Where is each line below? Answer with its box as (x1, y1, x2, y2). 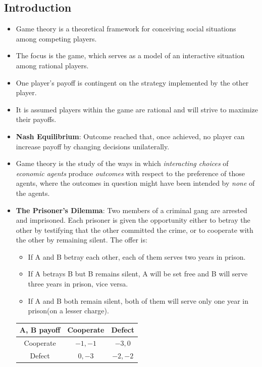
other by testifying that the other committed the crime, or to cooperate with (16, 224, 253, 235)
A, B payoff (19, 324, 61, 335)
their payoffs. (16, 114, 57, 125)
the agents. (16, 187, 50, 198)
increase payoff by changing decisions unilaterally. (16, 141, 170, 151)
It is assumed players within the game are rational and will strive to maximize (16, 104, 258, 114)
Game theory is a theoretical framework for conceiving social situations (16, 23, 236, 34)
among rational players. (16, 60, 89, 70)
